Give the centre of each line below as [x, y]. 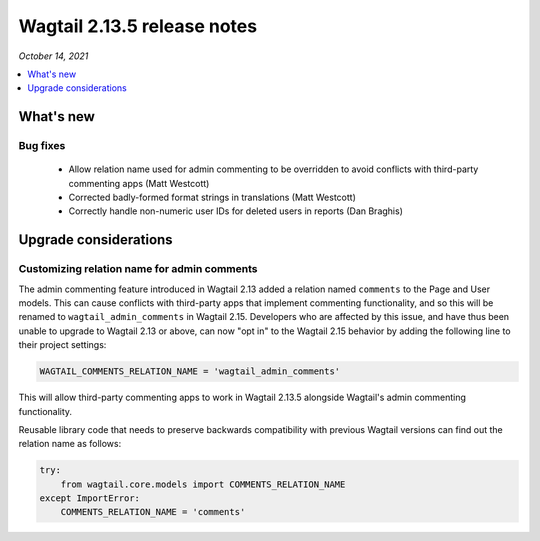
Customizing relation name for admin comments [138, 269]
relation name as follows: [70, 444]
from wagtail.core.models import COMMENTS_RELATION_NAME [203, 484]
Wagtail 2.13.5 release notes [138, 26]
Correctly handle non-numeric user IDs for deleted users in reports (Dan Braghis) [236, 211]
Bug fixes [42, 146]
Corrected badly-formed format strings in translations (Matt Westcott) [212, 197]
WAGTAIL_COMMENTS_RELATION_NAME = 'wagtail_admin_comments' [190, 371]
